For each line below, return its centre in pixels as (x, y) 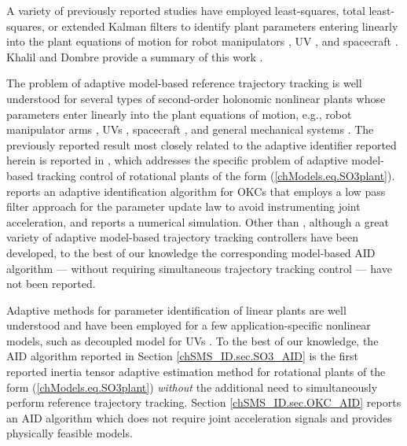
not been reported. (51, 284)
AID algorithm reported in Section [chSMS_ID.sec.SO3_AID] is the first (182, 356)
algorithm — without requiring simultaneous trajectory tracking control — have (199, 268)
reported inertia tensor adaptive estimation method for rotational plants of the (196, 372)
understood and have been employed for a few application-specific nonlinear (189, 325)
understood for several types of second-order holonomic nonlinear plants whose (196, 98)
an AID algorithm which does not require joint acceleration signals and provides (199, 417)
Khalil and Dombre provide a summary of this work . (135, 56)
